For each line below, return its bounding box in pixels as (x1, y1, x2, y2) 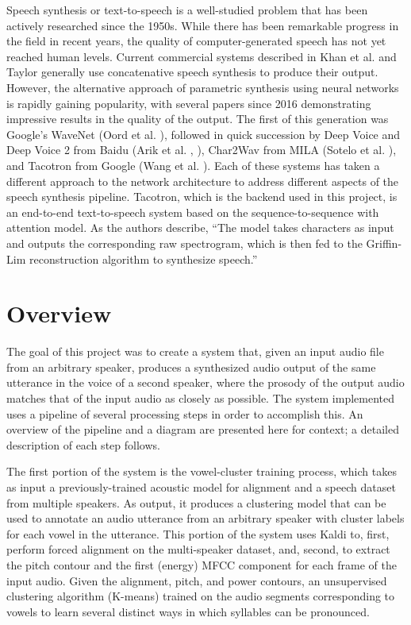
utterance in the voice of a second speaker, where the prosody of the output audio (6, 374, 405, 391)
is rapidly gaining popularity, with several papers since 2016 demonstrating (6, 95, 371, 111)
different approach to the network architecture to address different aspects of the (6, 172, 399, 189)
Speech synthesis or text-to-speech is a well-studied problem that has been (6, 2, 368, 17)
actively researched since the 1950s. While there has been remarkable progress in (6, 17, 399, 33)
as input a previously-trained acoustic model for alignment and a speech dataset (6, 478, 396, 495)
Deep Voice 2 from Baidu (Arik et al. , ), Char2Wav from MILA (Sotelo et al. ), (6, 141, 397, 158)
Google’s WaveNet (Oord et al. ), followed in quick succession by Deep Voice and (6, 125, 401, 142)
